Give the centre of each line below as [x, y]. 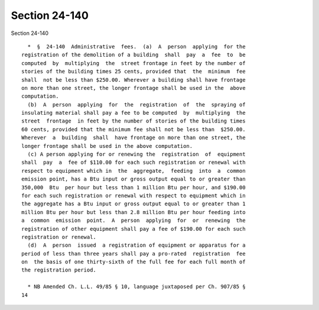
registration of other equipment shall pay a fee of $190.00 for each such [134, 229]
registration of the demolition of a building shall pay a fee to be [134, 55]
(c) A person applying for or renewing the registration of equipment [136, 154]
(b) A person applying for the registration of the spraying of [136, 104]
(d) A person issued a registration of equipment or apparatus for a [136, 245]
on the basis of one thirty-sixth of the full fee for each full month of [134, 262]
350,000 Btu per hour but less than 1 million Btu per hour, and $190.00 [134, 187]
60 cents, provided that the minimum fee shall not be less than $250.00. [134, 129]
